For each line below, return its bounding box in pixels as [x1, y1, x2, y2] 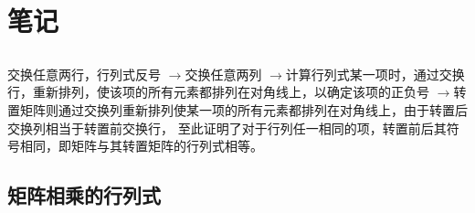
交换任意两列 [185, 64, 262, 83]
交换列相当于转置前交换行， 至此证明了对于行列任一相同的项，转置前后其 [7, 118, 447, 137]
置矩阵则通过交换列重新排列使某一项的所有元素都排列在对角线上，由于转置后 [7, 100, 468, 119]
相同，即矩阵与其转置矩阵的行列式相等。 [19, 136, 263, 155]
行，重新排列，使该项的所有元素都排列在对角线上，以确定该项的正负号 [7, 82, 429, 101]
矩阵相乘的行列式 [7, 181, 161, 209]
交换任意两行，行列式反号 [7, 64, 161, 83]
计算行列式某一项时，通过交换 [285, 64, 465, 83]
